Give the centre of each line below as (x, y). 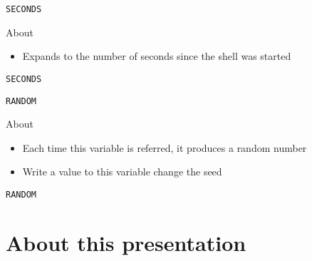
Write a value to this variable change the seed (122, 172)
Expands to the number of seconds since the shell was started (157, 56)
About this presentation (126, 242)
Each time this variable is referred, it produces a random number (165, 147)
